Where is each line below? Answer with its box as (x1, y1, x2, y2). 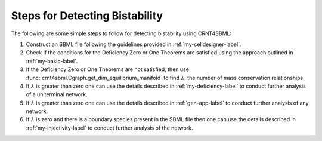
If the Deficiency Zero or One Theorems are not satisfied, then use (26, 66, 189, 73)
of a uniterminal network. (26, 91, 88, 98)
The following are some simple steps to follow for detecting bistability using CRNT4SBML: (11, 30, 232, 37)
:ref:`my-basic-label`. (26, 57, 78, 65)
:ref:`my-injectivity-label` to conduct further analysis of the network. (26, 124, 193, 131)
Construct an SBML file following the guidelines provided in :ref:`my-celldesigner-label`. (26, 41, 241, 48)
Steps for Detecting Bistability (11, 9, 163, 22)
